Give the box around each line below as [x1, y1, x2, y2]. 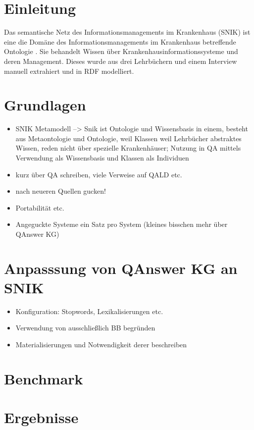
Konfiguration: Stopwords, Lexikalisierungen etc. [15, 306, 163, 316]
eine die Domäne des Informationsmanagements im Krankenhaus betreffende [4, 36, 236, 47]
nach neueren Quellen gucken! [15, 186, 106, 196]
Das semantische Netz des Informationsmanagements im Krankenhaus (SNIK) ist [4, 27, 251, 37]
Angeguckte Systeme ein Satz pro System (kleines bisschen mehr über [15, 219, 228, 229]
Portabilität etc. [15, 202, 64, 213]
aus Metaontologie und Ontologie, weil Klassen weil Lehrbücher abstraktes [15, 133, 242, 143]
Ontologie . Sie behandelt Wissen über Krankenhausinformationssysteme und [4, 46, 238, 56]
